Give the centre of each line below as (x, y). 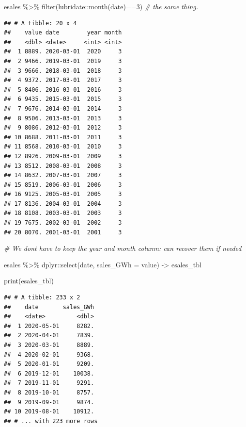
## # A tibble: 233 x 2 (42, 298)
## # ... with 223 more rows (51, 421)
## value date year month (63, 33)
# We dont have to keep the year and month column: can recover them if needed (123, 248)
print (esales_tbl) (29, 281)
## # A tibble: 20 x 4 (40, 23)
